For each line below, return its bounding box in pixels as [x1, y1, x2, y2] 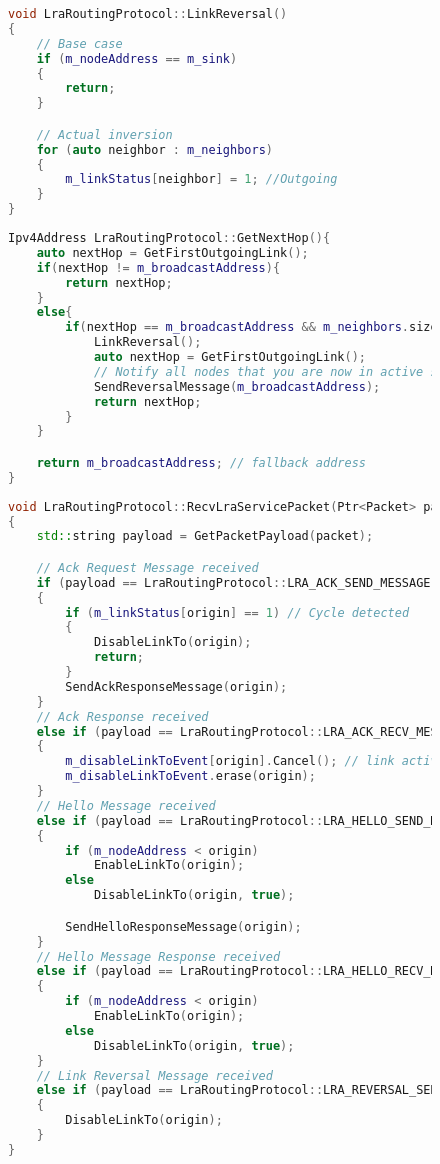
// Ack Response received [36, 709, 209, 724]
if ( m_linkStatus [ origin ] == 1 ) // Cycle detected [65, 605, 410, 620]
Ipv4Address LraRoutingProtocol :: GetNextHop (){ [8, 231, 331, 246]
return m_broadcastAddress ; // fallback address [36, 455, 366, 470]
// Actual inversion [36, 127, 173, 142]
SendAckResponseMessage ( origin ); [65, 679, 288, 694]
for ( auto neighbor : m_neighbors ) [36, 142, 273, 157]
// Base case [36, 36, 123, 51]
